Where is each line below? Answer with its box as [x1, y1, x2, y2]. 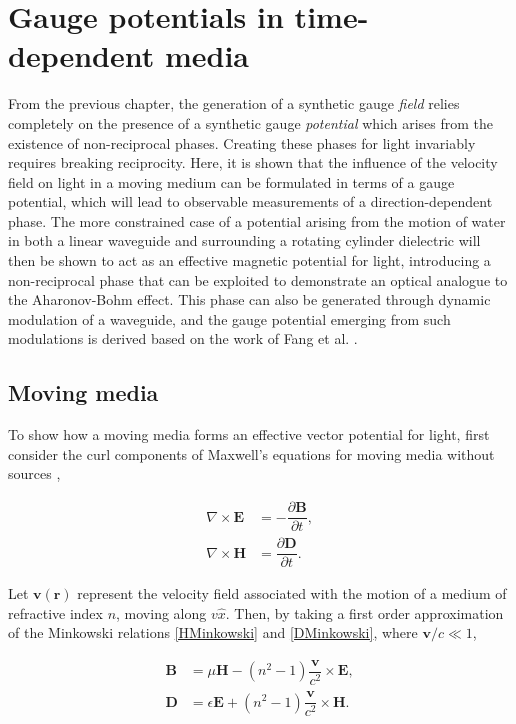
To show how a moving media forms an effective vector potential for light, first [8, 424, 490, 445]
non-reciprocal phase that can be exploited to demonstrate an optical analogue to [8, 269, 508, 290]
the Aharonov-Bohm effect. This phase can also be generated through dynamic [8, 289, 491, 310]
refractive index [8, 602, 103, 623]
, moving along [116, 602, 207, 623]
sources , [8, 463, 61, 484]
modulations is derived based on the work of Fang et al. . [8, 328, 358, 349]
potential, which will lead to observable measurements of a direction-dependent [8, 191, 493, 212]
